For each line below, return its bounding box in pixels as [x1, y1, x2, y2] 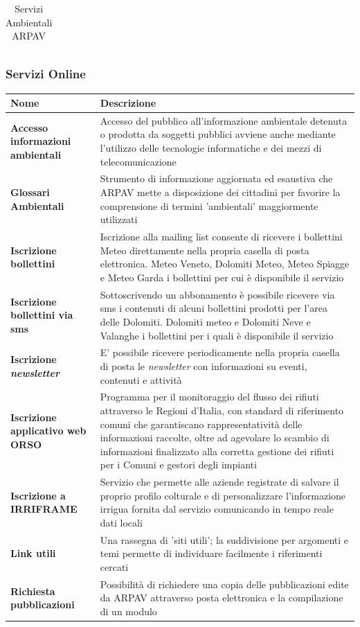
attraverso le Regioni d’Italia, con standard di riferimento [100, 403, 344, 417]
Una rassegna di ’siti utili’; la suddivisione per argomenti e [100, 532, 349, 547]
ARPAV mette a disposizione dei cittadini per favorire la [100, 185, 341, 200]
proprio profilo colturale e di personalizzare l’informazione [100, 488, 346, 502]
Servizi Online [6, 65, 86, 82]
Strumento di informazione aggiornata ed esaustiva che [100, 171, 333, 186]
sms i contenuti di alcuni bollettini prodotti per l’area [100, 301, 327, 315]
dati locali [100, 515, 143, 529]
